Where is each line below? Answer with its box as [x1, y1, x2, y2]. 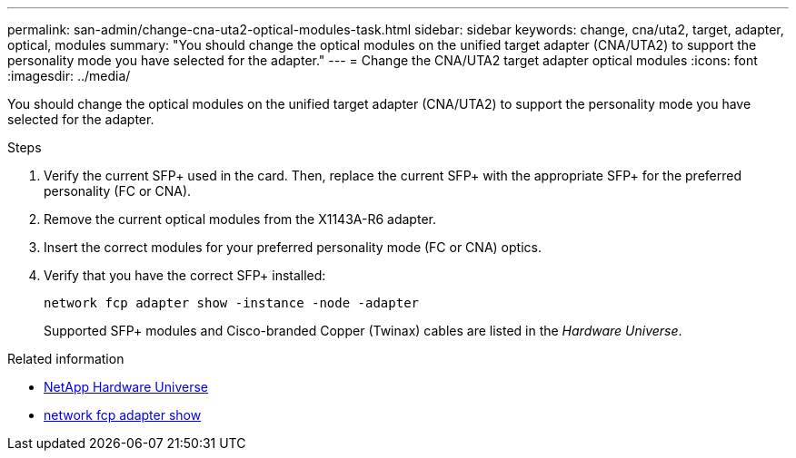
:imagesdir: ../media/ [7, 68, 131, 83]
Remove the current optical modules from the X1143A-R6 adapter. [44, 211, 436, 227]
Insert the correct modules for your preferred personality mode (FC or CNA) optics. [44, 239, 542, 255]
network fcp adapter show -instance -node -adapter [44, 296, 420, 310]
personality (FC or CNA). [44, 183, 192, 199]
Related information [7, 351, 124, 366]
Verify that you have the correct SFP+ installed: [44, 268, 326, 283]
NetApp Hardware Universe [44, 379, 209, 395]
